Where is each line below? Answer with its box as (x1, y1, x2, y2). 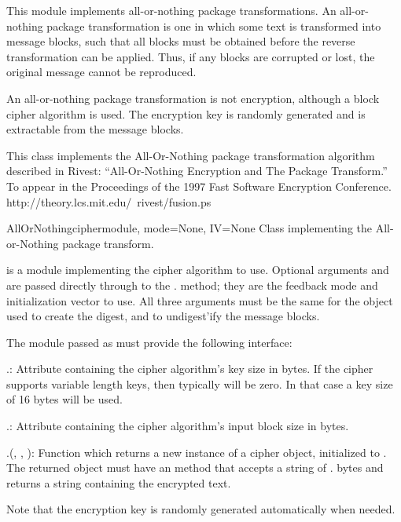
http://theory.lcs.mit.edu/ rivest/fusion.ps (6, 193, 212, 210)
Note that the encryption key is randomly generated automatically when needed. (6, 501, 395, 517)
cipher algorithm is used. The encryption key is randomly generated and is (6, 105, 366, 122)
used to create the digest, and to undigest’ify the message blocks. (6, 308, 320, 324)
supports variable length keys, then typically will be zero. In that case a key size (6, 375, 393, 392)
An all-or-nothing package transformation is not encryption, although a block (6, 89, 380, 106)
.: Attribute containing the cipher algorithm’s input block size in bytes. (6, 418, 349, 434)
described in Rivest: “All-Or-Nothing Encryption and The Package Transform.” (6, 162, 388, 179)
